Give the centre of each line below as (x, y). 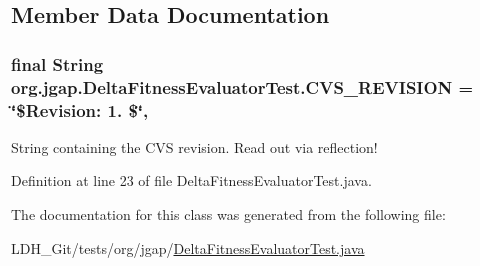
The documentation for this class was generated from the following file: (228, 214)
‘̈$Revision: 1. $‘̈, (80, 109)
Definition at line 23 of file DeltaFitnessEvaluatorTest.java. (191, 180)
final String (57, 63)
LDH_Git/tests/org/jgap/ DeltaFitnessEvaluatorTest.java (188, 247)
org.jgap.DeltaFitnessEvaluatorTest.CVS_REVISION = (242, 86)
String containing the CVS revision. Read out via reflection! (194, 146)
